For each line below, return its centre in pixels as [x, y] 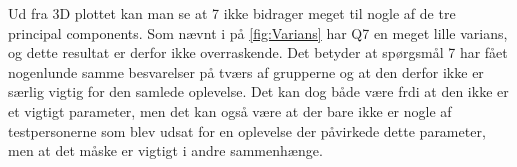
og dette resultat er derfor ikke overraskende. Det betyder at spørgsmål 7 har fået [258, 52]
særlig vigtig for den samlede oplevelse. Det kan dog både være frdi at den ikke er [258, 91]
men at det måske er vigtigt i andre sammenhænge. [165, 150]
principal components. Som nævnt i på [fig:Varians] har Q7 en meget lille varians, [258, 32]
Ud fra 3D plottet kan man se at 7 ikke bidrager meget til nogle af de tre [232, 13]
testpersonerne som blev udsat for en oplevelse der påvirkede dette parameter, [247, 130]
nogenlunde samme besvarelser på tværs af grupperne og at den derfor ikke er [246, 71]
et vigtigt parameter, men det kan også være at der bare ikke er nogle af [230, 110]
